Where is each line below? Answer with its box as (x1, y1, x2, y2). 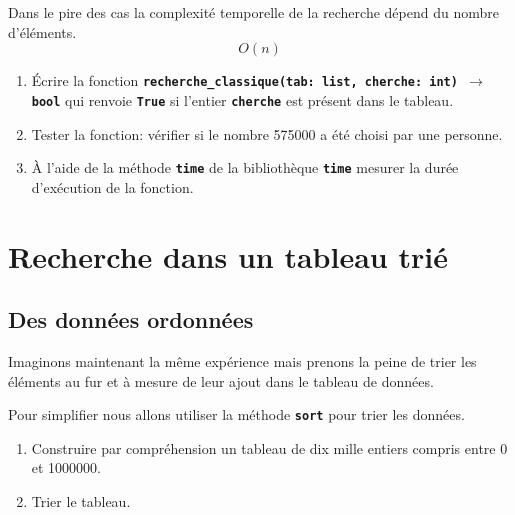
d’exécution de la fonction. (31, 176, 194, 197)
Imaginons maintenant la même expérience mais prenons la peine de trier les (8, 350, 477, 371)
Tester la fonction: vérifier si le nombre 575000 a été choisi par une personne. (31, 123, 503, 144)
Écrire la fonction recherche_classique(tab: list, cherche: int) (31, 70, 458, 91)
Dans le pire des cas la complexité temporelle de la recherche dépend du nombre (8, 2, 499, 22)
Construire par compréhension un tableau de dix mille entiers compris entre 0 (31, 437, 508, 458)
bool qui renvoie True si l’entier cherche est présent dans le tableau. (31, 89, 454, 110)
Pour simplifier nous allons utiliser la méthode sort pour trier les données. (8, 404, 465, 425)
